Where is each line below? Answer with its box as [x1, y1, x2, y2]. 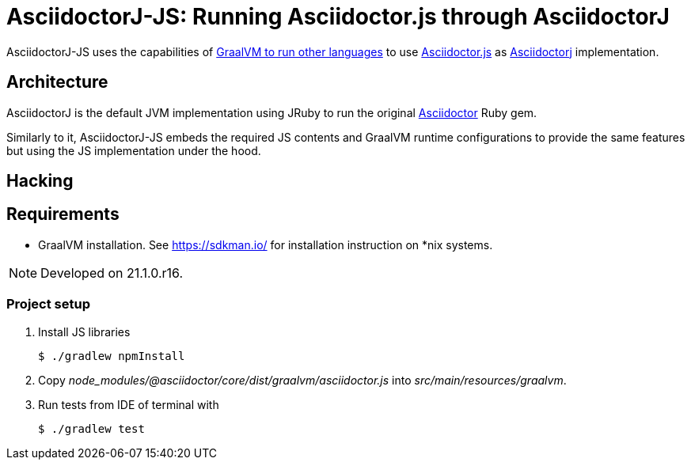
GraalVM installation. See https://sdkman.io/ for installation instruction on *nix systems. [38, 237, 493, 252]
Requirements [6, 204, 120, 225]
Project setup [6, 296, 90, 313]
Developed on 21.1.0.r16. [40, 264, 184, 281]
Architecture [6, 72, 108, 93]
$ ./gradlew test [38, 422, 145, 435]
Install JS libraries [38, 324, 131, 339]
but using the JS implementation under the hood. [6, 143, 261, 157]
